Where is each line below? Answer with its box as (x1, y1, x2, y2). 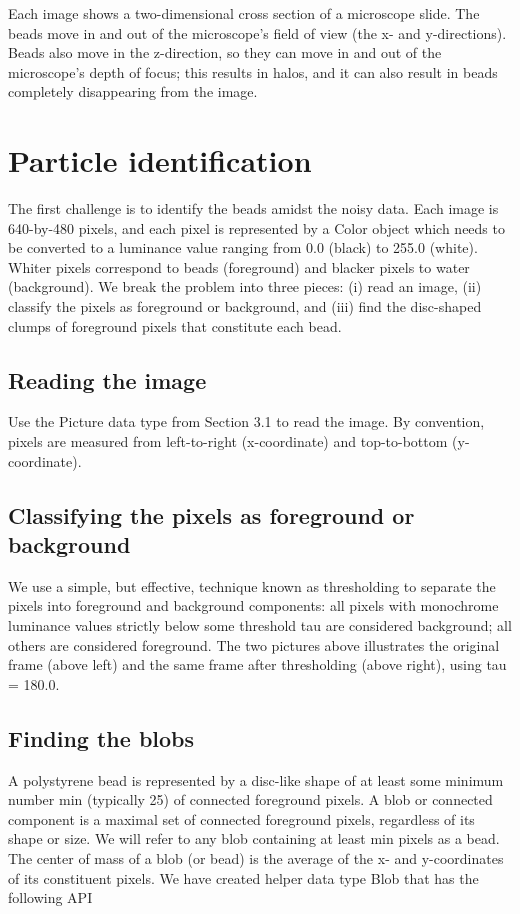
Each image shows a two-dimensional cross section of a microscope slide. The (8, 3, 480, 23)
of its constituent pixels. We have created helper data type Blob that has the (8, 867, 479, 888)
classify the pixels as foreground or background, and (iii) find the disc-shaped (8, 296, 482, 317)
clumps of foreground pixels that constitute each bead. (8, 315, 342, 336)
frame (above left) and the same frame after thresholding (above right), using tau (8, 654, 507, 675)
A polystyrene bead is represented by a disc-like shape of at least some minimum (8, 769, 504, 790)
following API (8, 887, 93, 908)
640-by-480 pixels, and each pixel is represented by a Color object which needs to (8, 217, 505, 238)
